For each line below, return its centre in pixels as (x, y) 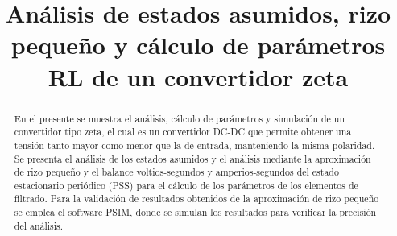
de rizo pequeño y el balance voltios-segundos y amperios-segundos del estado (176, 172)
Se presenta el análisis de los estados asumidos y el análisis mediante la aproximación (192, 158)
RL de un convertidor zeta (198, 76)
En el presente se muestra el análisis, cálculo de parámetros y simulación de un (180, 118)
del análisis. (39, 225)
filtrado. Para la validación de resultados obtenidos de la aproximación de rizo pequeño (196, 199)
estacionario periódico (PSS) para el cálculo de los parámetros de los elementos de (186, 185)
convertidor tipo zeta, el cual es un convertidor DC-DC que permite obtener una (183, 132)
